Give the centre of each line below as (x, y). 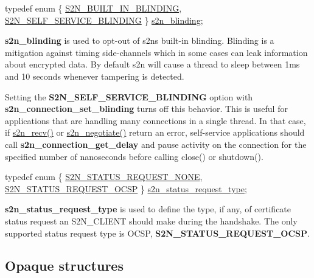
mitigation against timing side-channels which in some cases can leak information (156, 52)
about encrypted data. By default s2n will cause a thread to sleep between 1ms (152, 64)
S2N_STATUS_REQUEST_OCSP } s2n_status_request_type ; (126, 188)
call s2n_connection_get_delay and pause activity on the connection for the (156, 144)
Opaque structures (64, 266)
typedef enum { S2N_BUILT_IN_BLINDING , (93, 8)
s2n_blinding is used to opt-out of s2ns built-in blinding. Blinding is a (140, 40)
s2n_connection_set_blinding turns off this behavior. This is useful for (146, 109)
